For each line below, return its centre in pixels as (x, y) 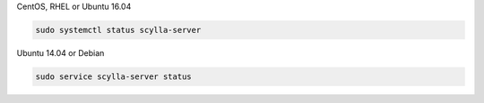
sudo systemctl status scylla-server (118, 30)
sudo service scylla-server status (113, 76)
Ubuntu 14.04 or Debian (60, 52)
